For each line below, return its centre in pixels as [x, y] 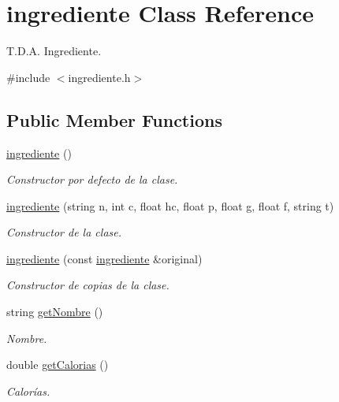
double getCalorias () [58, 365]
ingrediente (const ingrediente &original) [104, 258]
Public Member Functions [114, 119]
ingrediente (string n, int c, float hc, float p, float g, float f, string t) [170, 205]
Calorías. [28, 391]
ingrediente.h [99, 77]
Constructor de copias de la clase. [88, 285]
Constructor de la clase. [64, 232]
